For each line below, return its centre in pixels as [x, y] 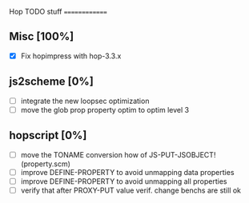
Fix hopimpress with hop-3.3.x [71, 56]
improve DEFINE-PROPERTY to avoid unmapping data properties [127, 172]
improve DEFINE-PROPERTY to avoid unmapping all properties [124, 181]
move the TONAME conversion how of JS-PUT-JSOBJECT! [118, 154]
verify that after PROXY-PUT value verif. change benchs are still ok [131, 190]
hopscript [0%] [48, 135]
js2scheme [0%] [52, 82]
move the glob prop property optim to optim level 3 [105, 109]
